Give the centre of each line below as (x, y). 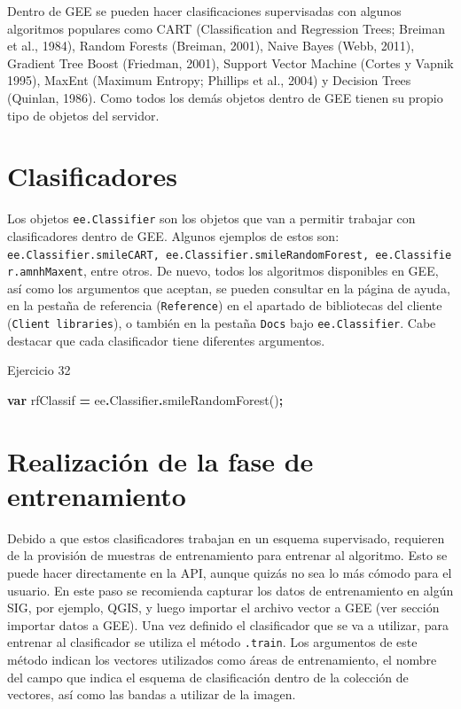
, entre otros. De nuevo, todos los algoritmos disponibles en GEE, (261, 271)
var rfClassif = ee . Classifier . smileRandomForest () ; (145, 399)
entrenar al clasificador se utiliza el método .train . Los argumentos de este (212, 642)
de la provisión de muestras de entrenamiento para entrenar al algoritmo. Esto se (227, 555)
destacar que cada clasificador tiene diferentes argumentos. (166, 340)
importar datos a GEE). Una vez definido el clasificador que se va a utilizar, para (228, 624)
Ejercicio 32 (39, 370)
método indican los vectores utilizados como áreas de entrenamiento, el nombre (222, 660)
